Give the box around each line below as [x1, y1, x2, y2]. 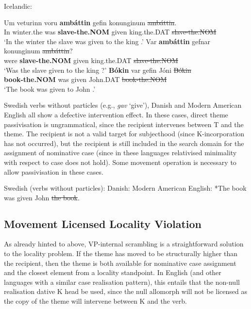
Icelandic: [4, 1, 32, 11]
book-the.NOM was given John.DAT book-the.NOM [4, 74, 167, 84]
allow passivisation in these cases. [4, 166, 103, 177]
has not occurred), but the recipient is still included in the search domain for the [4, 138, 244, 148]
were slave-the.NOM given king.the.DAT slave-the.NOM [4, 55, 178, 65]
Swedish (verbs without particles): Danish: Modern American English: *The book [4, 183, 247, 193]
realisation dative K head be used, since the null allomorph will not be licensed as [4, 286, 247, 296]
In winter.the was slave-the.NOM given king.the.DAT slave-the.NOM [4, 27, 217, 37]
